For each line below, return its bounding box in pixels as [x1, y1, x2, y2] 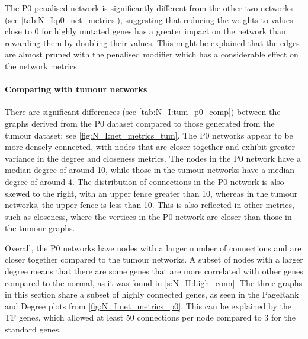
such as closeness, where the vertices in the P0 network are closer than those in [5, 210, 292, 222]
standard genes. [5, 323, 62, 335]
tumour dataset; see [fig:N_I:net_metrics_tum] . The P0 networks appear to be [5, 129, 293, 141]
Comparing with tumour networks [5, 83, 147, 95]
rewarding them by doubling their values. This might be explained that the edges [5, 36, 300, 49]
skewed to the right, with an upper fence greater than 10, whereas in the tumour [5, 187, 298, 199]
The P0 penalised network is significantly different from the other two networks [5, 2, 293, 14]
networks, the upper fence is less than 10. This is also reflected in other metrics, [5, 199, 294, 211]
